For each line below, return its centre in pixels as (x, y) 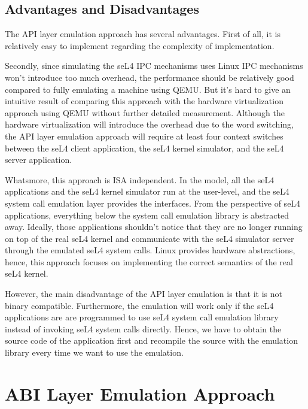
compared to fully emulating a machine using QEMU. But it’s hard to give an (148, 89)
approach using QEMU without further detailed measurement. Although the (145, 112)
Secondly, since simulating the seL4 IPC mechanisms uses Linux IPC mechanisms (154, 66)
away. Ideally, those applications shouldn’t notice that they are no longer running (154, 227)
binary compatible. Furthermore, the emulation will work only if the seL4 (139, 305)
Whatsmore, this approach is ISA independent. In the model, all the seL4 (140, 179)
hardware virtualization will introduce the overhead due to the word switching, (149, 124)
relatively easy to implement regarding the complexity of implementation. (140, 45)
